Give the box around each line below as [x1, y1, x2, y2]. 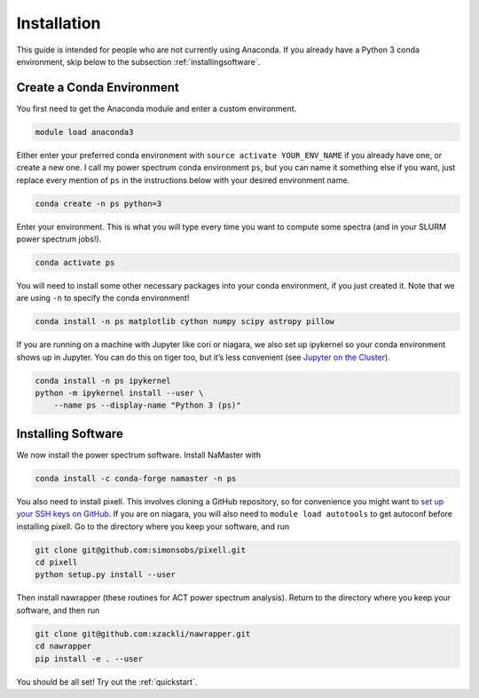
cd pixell [35, 558, 78, 567]
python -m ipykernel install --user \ [35, 388, 204, 399]
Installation [16, 13, 101, 33]
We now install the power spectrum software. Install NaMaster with [16, 449, 262, 460]
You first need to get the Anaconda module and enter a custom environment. [16, 103, 297, 114]
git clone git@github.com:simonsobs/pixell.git [35, 544, 246, 555]
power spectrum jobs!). [16, 234, 102, 244]
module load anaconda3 [35, 127, 134, 137]
